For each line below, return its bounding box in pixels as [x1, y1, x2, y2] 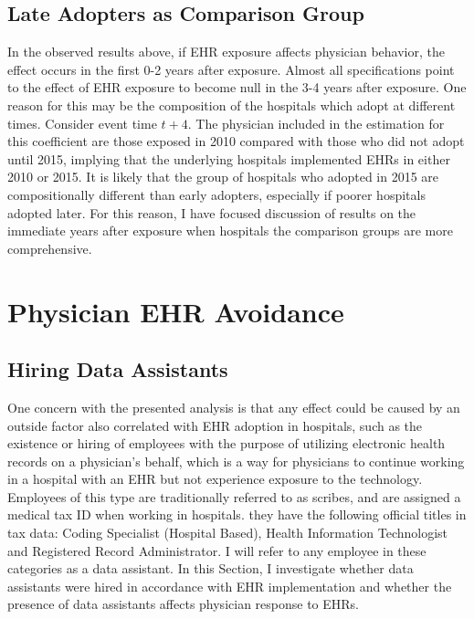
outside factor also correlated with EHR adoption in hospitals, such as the [7, 415, 423, 435]
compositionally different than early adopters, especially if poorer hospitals [7, 184, 426, 204]
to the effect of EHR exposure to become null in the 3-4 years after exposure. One [7, 78, 467, 97]
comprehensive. [7, 238, 92, 257]
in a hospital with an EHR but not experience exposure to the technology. [7, 469, 423, 488]
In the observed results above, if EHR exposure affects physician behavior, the [7, 42, 445, 61]
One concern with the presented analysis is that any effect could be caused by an [7, 397, 460, 416]
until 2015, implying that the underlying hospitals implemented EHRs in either [7, 149, 450, 168]
